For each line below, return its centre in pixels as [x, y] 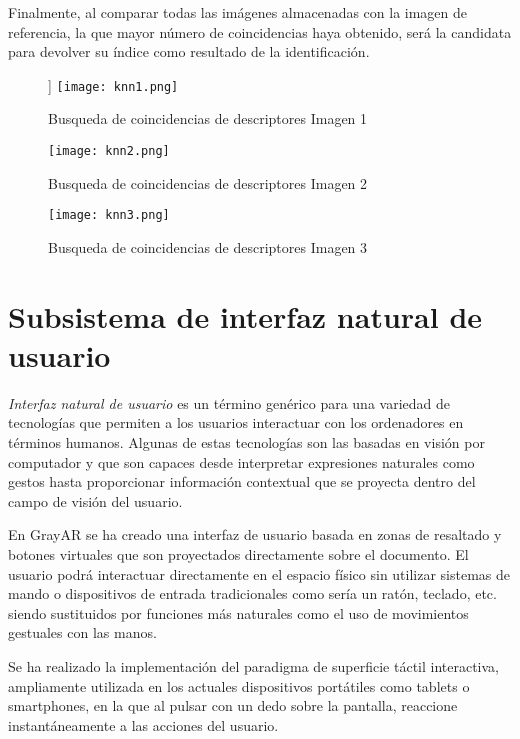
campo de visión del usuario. [95, 500]
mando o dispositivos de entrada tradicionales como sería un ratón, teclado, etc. [252, 593]
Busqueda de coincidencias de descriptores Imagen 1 [208, 118]
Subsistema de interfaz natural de [245, 315]
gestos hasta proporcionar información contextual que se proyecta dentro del [242, 481]
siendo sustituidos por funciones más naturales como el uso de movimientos [238, 612]
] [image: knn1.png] [113, 84]
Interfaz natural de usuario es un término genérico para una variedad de [229, 402]
